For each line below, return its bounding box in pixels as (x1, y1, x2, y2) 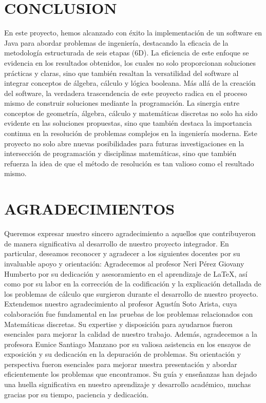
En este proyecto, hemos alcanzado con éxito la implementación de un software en (4, 27, 262, 38)
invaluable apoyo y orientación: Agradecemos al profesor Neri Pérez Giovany (4, 258, 244, 268)
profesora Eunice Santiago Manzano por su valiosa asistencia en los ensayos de (4, 338, 251, 349)
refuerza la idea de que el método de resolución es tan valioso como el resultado (4, 158, 254, 168)
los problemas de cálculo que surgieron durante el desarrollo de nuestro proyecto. (4, 288, 258, 299)
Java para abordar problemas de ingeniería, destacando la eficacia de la (4, 37, 229, 48)
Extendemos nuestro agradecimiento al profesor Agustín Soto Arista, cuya (4, 298, 237, 309)
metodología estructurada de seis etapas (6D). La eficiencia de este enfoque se (4, 47, 249, 58)
